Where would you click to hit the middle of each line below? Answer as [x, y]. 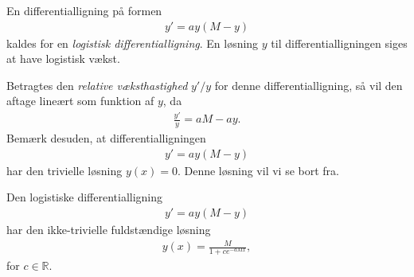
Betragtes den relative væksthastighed [97, 85]
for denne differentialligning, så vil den [309, 85]
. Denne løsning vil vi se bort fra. [258, 170]
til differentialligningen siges [339, 43]
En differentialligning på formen [84, 10]
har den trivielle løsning [64, 170]
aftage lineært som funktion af [80, 101]
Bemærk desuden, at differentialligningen [106, 138]
